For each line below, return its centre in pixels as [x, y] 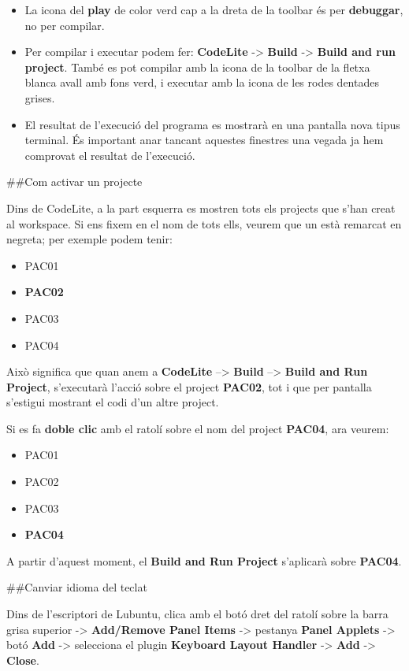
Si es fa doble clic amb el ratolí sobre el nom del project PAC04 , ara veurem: [198, 428]
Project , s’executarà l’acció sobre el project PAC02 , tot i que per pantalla [189, 386]
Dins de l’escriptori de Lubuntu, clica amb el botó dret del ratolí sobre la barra [197, 614]
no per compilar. [65, 25]
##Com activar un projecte [74, 182]
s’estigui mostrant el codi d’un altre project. [113, 402]
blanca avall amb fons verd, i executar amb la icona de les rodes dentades [202, 82]
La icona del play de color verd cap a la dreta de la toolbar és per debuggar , [214, 9]
